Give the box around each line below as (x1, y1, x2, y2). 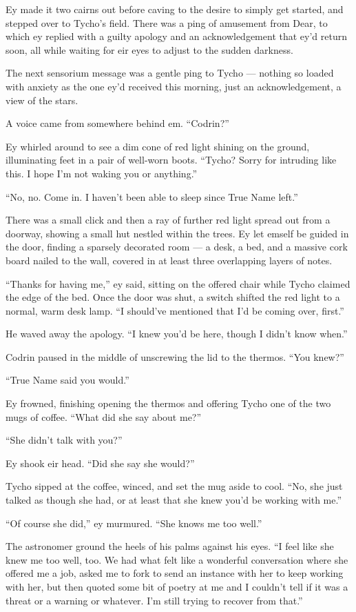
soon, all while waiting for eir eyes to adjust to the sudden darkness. (6, 42, 293, 57)
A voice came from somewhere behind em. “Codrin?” (6, 116, 229, 130)
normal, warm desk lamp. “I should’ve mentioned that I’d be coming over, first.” (6, 303, 344, 317)
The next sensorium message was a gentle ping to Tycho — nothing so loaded (6, 66, 334, 80)
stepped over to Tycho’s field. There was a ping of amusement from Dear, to (6, 15, 328, 30)
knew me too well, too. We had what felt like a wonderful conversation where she (6, 552, 348, 566)
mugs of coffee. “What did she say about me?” (6, 409, 202, 424)
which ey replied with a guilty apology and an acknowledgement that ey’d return (6, 29, 347, 43)
